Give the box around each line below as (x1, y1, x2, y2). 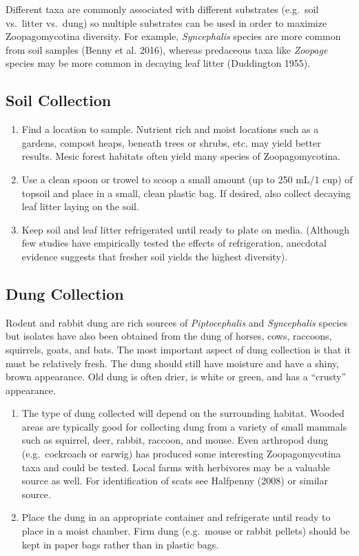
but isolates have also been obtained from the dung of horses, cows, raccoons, (6, 329, 332, 343)
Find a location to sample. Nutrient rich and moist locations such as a (21, 122, 319, 136)
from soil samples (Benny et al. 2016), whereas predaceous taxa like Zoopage (6, 42, 328, 56)
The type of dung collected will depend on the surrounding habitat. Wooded (21, 406, 345, 420)
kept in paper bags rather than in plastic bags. (21, 537, 219, 551)
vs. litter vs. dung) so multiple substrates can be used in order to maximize (6, 15, 327, 30)
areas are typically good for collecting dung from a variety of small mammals (21, 419, 347, 433)
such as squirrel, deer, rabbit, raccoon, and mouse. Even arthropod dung (21, 433, 329, 447)
